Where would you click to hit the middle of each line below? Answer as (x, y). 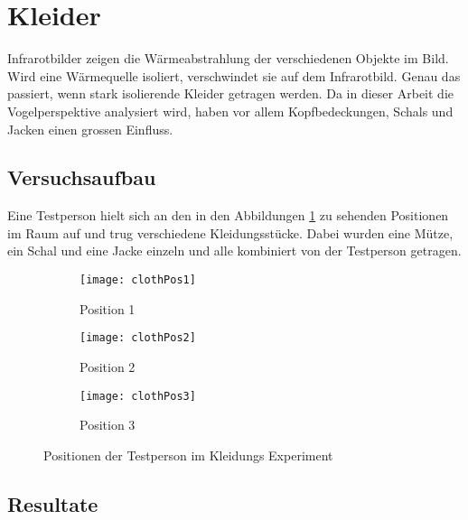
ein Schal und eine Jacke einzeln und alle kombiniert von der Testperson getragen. (234, 251)
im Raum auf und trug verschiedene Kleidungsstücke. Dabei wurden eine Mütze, (230, 232)
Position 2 (108, 366)
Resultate (53, 503)
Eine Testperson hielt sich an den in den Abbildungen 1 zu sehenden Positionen (228, 215)
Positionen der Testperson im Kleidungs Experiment (188, 455)
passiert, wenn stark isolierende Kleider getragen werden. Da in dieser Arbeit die (230, 93)
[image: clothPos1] (138, 280)
